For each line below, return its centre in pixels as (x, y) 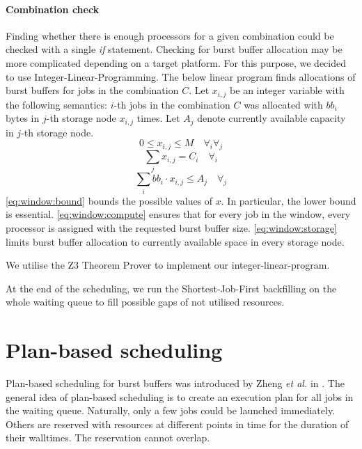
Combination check (53, 9)
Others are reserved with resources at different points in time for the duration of (177, 424)
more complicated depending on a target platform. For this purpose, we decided (176, 62)
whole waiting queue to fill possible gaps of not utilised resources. (145, 302)
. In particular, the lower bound (289, 200)
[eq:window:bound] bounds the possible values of (109, 200)
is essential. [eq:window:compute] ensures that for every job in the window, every (178, 214)
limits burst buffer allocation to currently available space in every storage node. (175, 241)
